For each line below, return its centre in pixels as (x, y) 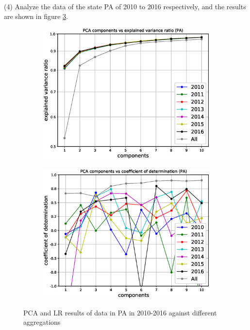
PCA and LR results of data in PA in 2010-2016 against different (120, 312)
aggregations (42, 322)
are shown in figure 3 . (36, 16)
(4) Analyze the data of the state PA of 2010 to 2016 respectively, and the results (125, 6)
